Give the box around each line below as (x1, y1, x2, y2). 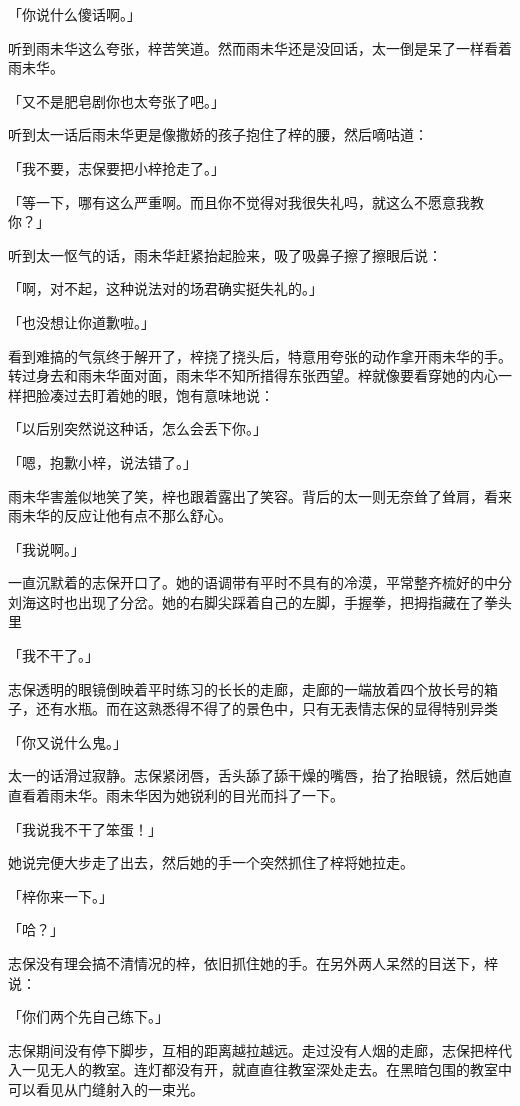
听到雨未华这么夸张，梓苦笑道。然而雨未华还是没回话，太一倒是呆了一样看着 (8, 37, 512, 58)
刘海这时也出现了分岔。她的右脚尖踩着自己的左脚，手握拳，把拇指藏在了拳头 (8, 591, 512, 612)
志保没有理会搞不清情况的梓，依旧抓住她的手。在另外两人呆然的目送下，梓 (8, 953, 498, 973)
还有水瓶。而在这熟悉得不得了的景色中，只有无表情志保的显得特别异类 (35, 698, 498, 719)
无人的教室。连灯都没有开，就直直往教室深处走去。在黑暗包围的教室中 (49, 1059, 512, 1080)
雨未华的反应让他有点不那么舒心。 (8, 505, 232, 526)
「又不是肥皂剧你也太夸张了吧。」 (8, 90, 225, 111)
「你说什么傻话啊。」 (8, 4, 141, 24)
